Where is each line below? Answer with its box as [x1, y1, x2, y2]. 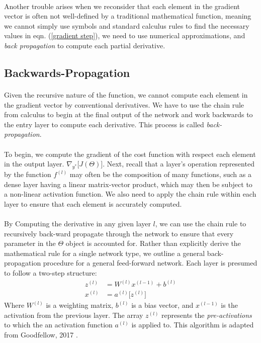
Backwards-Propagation [4, 64, 130, 80]
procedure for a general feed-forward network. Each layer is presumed [43, 258, 257, 268]
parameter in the [4, 238, 56, 248]
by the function [4, 169, 51, 180]
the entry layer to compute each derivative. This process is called [4, 119, 204, 129]
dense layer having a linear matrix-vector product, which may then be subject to [4, 179, 252, 189]
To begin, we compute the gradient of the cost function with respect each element [4, 148, 256, 159]
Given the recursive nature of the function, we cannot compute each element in [4, 89, 248, 100]
